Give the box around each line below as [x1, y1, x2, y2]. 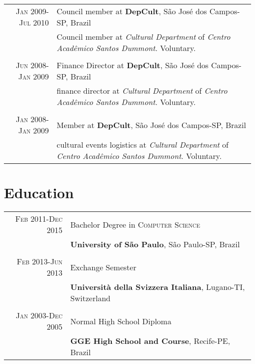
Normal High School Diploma [70, 315, 172, 327]
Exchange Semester [70, 261, 136, 273]
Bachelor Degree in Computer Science [70, 218, 200, 230]
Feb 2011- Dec [15, 213, 63, 225]
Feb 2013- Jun [17, 256, 63, 267]
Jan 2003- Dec [16, 310, 63, 321]
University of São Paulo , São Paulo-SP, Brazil [70, 238, 240, 250]
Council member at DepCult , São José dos [56, 5, 207, 17]
